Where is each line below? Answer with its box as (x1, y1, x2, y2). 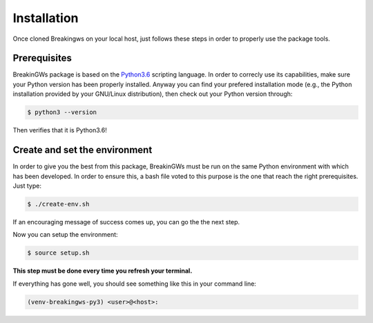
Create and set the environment (12, 144, 153, 156)
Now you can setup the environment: (12, 231, 118, 239)
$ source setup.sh (27, 249, 90, 257)
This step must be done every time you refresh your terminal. (12, 266, 193, 275)
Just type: (12, 182, 41, 190)
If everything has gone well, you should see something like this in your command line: (12, 280, 257, 288)
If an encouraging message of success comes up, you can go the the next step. (12, 217, 240, 226)
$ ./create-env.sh (27, 200, 90, 208)
